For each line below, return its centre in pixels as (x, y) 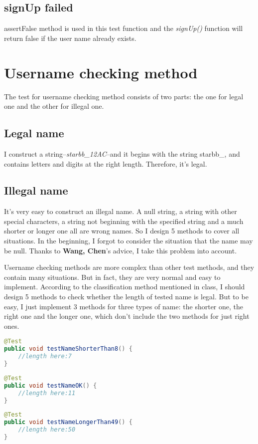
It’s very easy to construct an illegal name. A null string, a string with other (121, 211)
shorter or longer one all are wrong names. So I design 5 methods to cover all (122, 231)
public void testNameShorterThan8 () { (68, 349)
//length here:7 (45, 356)
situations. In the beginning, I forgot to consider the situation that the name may (129, 241)
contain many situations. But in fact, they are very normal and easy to (112, 277)
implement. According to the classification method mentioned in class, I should (125, 287)
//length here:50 (47, 430)
